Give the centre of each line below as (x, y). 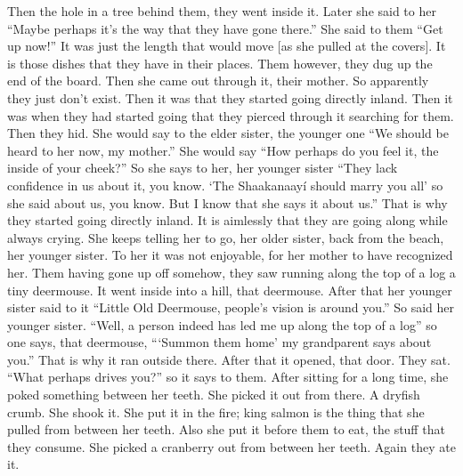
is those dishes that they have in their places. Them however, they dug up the (220, 63)
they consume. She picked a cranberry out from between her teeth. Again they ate (231, 446)
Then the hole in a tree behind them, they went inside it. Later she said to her (222, 11)
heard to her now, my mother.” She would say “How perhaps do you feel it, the (223, 150)
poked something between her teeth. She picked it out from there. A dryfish (214, 395)
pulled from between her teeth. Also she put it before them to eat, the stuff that (226, 429)
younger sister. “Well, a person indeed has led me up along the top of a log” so (222, 324)
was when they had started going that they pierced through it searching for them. (231, 115)
